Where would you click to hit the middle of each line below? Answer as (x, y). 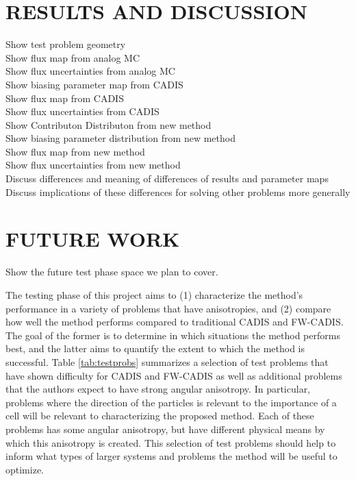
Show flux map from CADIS (65, 98)
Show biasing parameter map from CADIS (94, 84)
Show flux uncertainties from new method (93, 165)
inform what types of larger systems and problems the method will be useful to (171, 456)
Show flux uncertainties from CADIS (82, 111)
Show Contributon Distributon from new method (109, 124)
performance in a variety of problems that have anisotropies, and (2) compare (168, 308)
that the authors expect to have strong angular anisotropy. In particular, (158, 389)
